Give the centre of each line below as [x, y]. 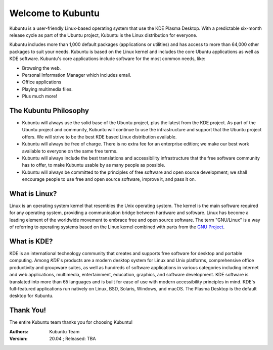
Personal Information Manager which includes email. [77, 75]
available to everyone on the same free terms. [70, 151]
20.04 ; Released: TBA [73, 339]
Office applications [42, 82]
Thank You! [28, 310]
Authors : [19, 331]
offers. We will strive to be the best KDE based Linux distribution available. [99, 137]
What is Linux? [33, 194]
